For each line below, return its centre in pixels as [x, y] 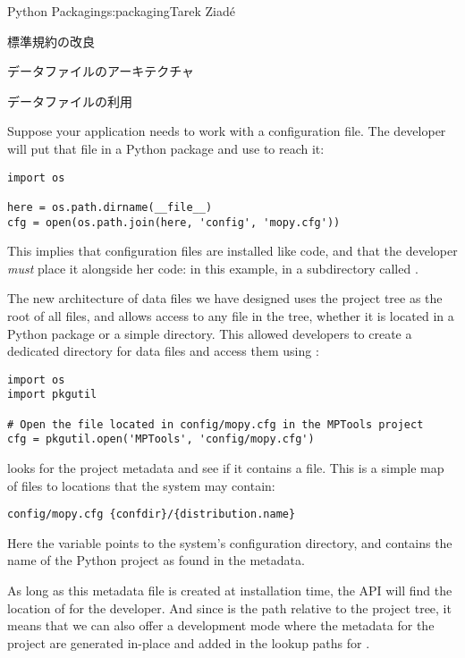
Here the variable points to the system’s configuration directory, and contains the [230, 542]
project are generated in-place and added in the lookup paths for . [189, 642]
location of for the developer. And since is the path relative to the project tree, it [229, 607]
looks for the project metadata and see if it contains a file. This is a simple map [226, 468]
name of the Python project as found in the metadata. [156, 560]
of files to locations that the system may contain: [141, 485]
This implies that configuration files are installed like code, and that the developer [232, 251]
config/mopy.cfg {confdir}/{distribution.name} [152, 515]
